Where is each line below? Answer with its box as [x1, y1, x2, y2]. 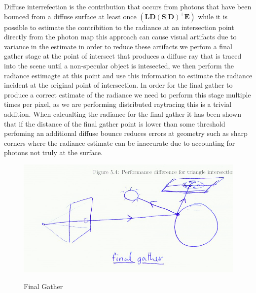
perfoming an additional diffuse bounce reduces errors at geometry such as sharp [4, 128, 248, 138]
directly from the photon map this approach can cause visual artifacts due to [4, 32, 237, 42]
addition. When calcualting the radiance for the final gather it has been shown [4, 108, 241, 119]
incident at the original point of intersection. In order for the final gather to [4, 80, 233, 90]
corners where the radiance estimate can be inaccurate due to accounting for [4, 137, 235, 148]
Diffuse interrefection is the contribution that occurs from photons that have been [4, 1, 252, 11]
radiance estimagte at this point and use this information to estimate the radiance [4, 70, 253, 80]
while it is [198, 11, 228, 21]
